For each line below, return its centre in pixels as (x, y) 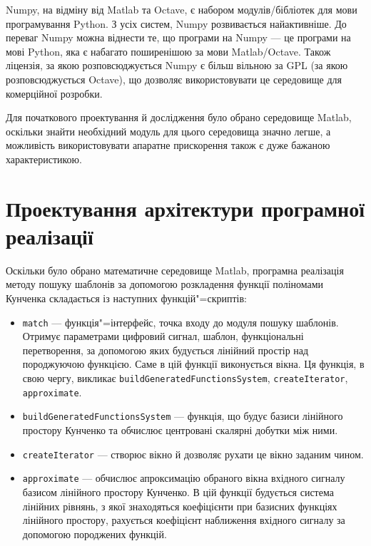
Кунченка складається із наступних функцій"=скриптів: (126, 298)
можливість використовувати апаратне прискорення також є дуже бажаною (168, 145)
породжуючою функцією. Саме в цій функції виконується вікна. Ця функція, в (193, 364)
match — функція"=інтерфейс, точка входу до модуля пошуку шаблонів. (181, 322)
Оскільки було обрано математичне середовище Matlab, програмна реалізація (175, 270)
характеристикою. (44, 159)
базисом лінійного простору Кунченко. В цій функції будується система (178, 491)
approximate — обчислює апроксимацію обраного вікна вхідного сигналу (184, 478)
